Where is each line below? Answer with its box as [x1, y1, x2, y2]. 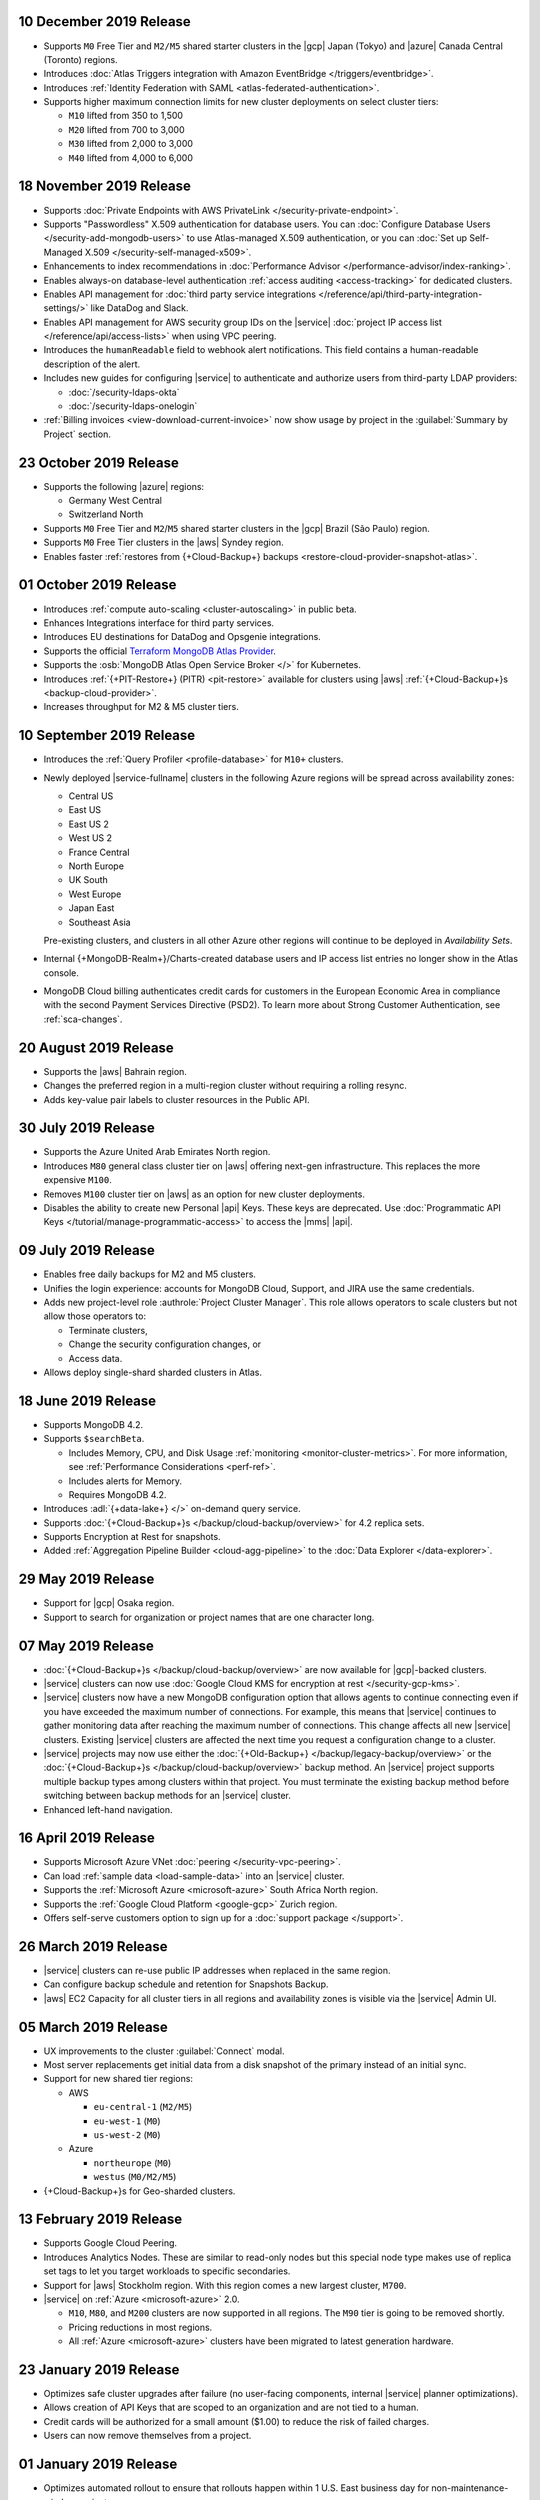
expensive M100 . [43, 1174, 112, 1186]
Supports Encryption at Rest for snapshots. [43, 1531, 221, 1543]
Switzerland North [68, 508, 144, 520]
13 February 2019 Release [18, 2211, 183, 2228]
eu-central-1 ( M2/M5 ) [93, 2101, 193, 2113]
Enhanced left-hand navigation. [43, 1803, 173, 1815]
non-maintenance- [431, 2482, 509, 2494]
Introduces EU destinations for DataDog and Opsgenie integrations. [43, 631, 322, 643]
